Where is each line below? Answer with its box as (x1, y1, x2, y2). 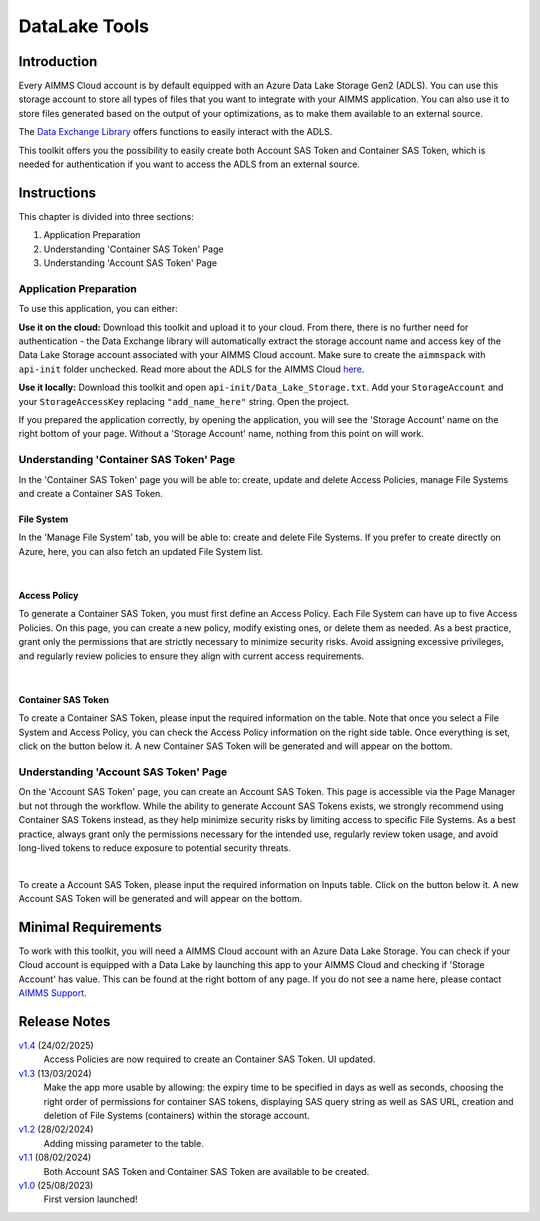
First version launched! (43, 1193, 139, 1205)
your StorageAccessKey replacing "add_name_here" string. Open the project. (18, 395, 350, 407)
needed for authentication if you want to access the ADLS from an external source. (18, 158, 360, 170)
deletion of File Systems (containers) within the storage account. (43, 1110, 310, 1121)
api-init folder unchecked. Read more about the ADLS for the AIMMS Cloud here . (18, 363, 365, 375)
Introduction (18, 53, 98, 70)
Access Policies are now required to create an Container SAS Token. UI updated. (43, 1053, 376, 1065)
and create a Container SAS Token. (18, 487, 164, 499)
